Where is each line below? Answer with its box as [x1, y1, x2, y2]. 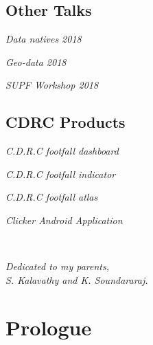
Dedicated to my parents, [5, 259, 110, 274]
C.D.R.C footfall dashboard [5, 144, 119, 158]
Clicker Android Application [5, 212, 123, 227]
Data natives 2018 [5, 32, 82, 46]
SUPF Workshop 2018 [5, 78, 99, 92]
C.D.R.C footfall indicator [5, 166, 116, 181]
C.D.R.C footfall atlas [5, 190, 98, 204]
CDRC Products [5, 111, 126, 133]
